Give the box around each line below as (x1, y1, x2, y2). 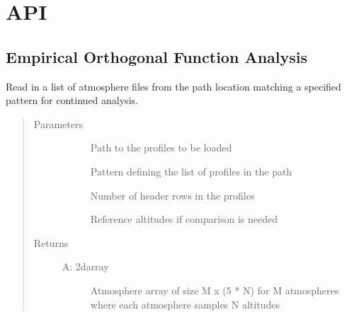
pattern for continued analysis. (6, 93, 138, 108)
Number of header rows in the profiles (90, 188, 255, 202)
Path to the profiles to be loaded (90, 140, 232, 155)
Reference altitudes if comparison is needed (90, 212, 278, 226)
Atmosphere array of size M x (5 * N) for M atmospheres (90, 282, 339, 297)
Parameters (33, 116, 83, 131)
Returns (33, 235, 69, 250)
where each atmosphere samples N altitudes (90, 296, 280, 311)
